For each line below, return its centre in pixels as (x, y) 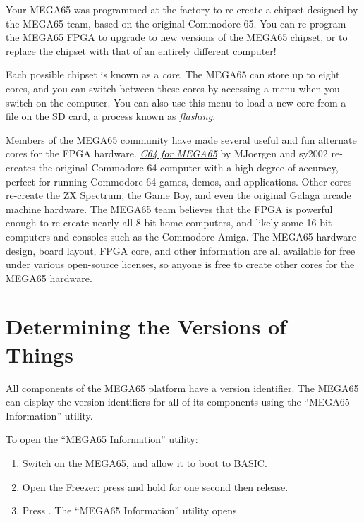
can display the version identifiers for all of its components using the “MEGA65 (178, 402)
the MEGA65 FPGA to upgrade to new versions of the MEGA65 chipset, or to (177, 37)
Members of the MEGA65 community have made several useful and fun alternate (181, 139)
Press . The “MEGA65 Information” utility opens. (131, 510)
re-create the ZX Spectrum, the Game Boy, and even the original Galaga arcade (178, 195)
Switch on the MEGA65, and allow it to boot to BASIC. (145, 462)
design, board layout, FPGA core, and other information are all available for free (181, 250)
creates (21, 167)
